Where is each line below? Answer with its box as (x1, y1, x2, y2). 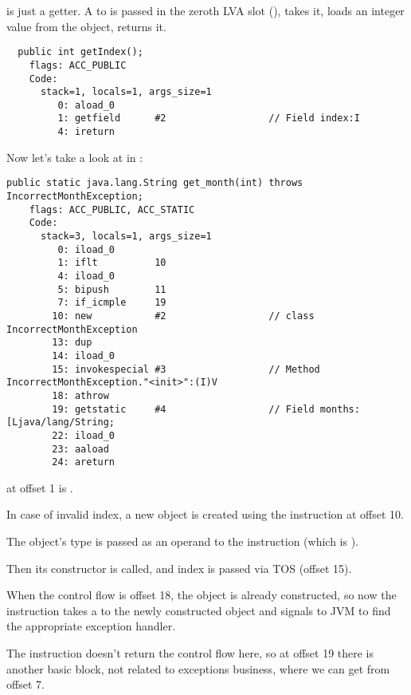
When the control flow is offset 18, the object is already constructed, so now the (6, 586, 397, 603)
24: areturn (52, 456, 115, 468)
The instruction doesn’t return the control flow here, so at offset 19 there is (6, 644, 374, 661)
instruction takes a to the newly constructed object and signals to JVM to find (6, 602, 391, 618)
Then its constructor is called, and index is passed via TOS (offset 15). (6, 559, 352, 576)
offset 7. (6, 676, 45, 693)
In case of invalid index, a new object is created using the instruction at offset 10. (6, 506, 404, 523)
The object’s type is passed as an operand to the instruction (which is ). (6, 533, 358, 549)
